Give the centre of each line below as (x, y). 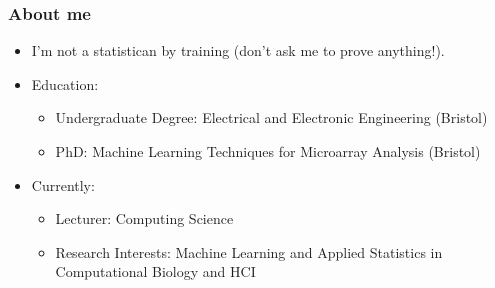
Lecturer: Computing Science (144, 218)
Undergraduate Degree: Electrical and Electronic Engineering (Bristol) (271, 117)
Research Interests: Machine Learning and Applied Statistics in (249, 251)
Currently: (63, 184)
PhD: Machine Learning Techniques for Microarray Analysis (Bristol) (268, 151)
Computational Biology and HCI (155, 271)
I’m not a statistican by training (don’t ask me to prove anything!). (238, 50)
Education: (65, 83)
